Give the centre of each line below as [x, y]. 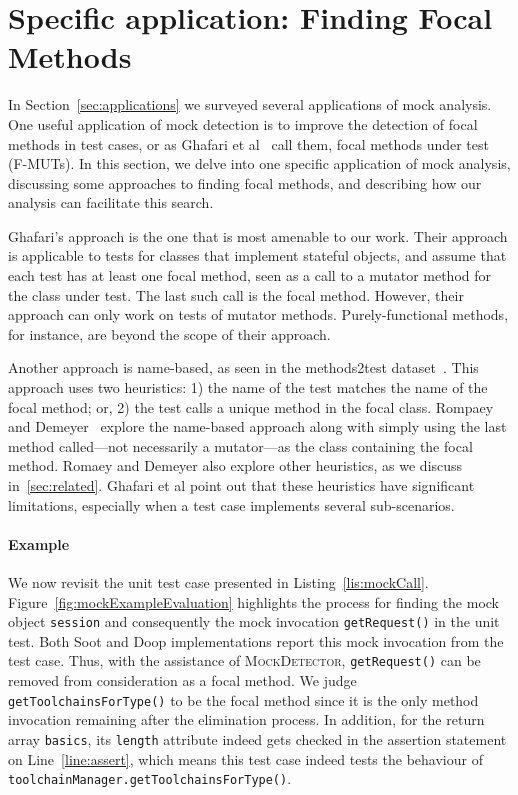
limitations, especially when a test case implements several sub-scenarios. [231, 504]
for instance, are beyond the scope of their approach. [169, 333]
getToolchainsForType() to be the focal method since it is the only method [243, 699]
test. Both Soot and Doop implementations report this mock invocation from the [256, 640]
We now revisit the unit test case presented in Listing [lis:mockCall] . [218, 581]
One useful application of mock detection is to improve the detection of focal [243, 123]
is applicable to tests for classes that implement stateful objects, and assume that [257, 255]
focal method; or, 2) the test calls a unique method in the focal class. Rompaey [251, 406]
